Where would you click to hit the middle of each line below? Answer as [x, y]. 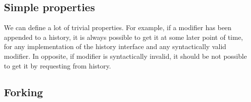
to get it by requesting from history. [58, 65]
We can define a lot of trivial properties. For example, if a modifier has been [118, 27]
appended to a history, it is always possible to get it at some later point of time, [124, 37]
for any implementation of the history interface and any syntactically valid [115, 46]
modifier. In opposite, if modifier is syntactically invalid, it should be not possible [125, 56]
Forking [24, 92]
